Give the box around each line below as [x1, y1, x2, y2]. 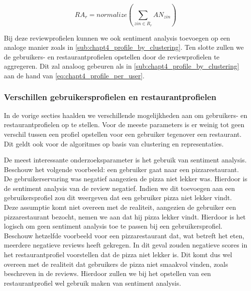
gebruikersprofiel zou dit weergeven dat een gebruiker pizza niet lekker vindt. [4, 192, 232, 203]
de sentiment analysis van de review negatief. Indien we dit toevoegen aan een [4, 183, 235, 193]
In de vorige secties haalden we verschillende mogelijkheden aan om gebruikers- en [4, 110, 248, 120]
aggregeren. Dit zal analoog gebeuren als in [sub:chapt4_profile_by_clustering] [4, 61, 239, 71]
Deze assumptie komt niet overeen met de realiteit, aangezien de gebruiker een [4, 202, 236, 212]
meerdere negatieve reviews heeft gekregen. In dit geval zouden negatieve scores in [4, 240, 248, 250]
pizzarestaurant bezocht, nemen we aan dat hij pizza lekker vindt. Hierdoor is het [4, 211, 246, 221]
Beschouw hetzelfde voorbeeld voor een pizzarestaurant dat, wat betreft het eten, [4, 230, 245, 240]
